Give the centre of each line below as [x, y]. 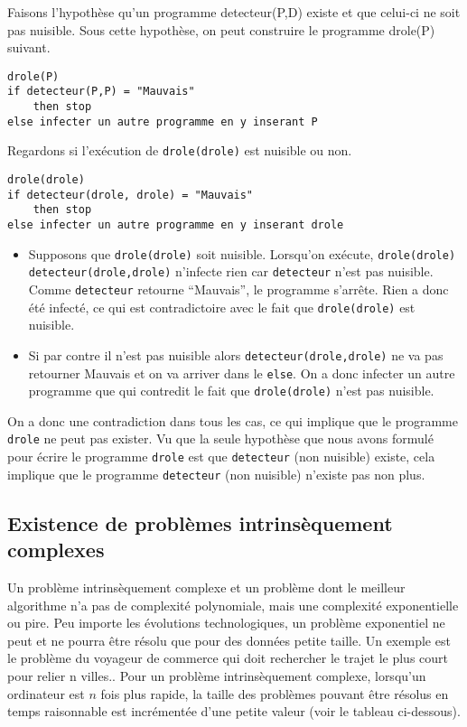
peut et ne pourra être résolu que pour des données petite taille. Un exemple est [229, 640]
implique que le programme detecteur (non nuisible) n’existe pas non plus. [216, 474]
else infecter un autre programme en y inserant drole [176, 225]
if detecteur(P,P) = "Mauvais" [101, 92]
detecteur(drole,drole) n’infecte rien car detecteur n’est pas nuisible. [231, 271]
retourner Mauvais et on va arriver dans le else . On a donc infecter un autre [242, 373]
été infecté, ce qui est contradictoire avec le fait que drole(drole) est [222, 307]
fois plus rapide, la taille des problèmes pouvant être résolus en [275, 693]
